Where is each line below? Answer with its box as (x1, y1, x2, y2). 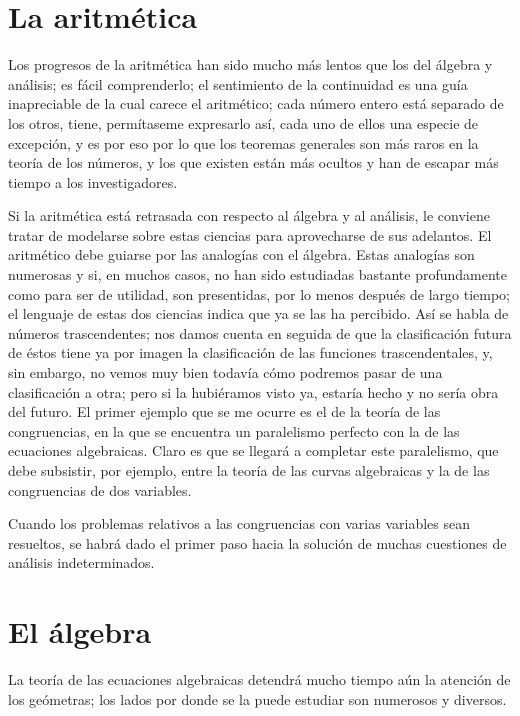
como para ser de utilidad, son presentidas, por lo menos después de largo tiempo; (8, 283, 510, 304)
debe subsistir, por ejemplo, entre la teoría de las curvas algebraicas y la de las (8, 460, 490, 480)
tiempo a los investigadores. (8, 171, 178, 192)
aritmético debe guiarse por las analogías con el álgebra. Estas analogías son (8, 244, 475, 265)
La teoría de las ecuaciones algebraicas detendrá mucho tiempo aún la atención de (8, 669, 511, 690)
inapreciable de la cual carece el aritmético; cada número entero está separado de (8, 93, 504, 114)
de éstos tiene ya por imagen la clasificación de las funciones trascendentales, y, (8, 342, 493, 363)
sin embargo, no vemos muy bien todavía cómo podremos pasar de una (8, 362, 443, 383)
